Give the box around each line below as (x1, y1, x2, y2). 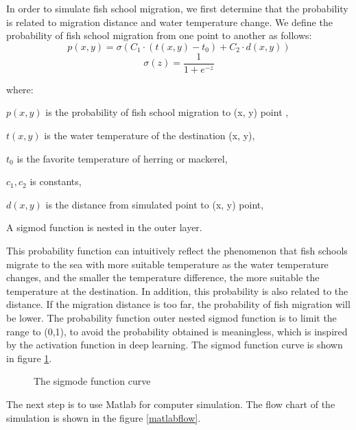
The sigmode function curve (34, 374, 151, 388)
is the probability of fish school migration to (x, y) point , (45, 105, 289, 119)
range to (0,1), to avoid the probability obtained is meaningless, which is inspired (6, 324, 348, 338)
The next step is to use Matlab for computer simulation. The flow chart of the (6, 396, 335, 411)
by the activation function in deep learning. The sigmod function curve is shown (6, 337, 343, 352)
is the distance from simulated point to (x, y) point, (45, 197, 264, 211)
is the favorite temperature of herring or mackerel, (16, 151, 228, 165)
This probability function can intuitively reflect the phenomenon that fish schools (6, 243, 348, 257)
